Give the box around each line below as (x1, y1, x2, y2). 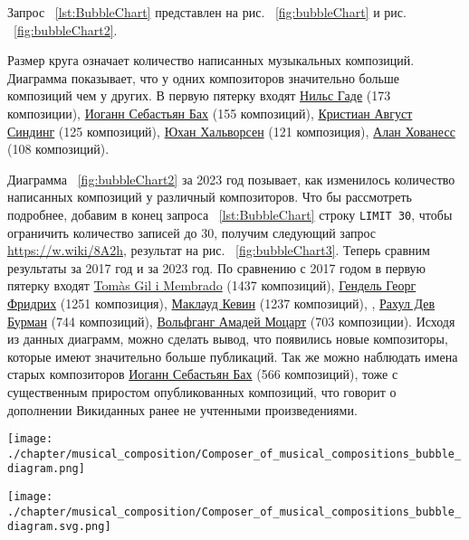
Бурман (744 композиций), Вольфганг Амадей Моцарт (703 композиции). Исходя (7, 311, 455, 330)
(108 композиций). (7, 139, 110, 158)
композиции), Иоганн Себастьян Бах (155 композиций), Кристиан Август (7, 103, 413, 122)
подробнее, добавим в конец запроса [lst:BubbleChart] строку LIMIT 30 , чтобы (7, 204, 453, 223)
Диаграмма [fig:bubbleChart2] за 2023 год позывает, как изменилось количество (7, 169, 455, 188)
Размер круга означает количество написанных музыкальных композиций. (7, 51, 415, 70)
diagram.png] (7, 462, 85, 476)
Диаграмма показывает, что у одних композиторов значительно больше (7, 68, 399, 87)
